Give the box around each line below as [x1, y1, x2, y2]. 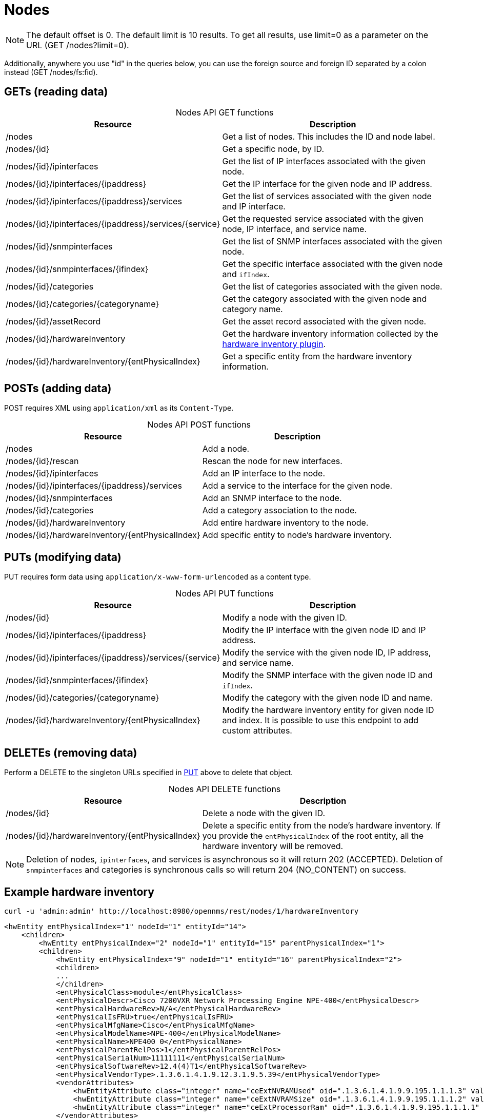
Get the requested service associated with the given [222, 213, 423, 224]
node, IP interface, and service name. [222, 223, 367, 234]
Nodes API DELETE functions [168, 784, 281, 795]
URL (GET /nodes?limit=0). [26, 40, 129, 50]
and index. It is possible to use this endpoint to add [222, 715, 419, 726]
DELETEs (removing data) [4, 746, 137, 759]
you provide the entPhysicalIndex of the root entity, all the [202, 831, 423, 841]
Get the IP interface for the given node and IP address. [222, 178, 432, 189]
